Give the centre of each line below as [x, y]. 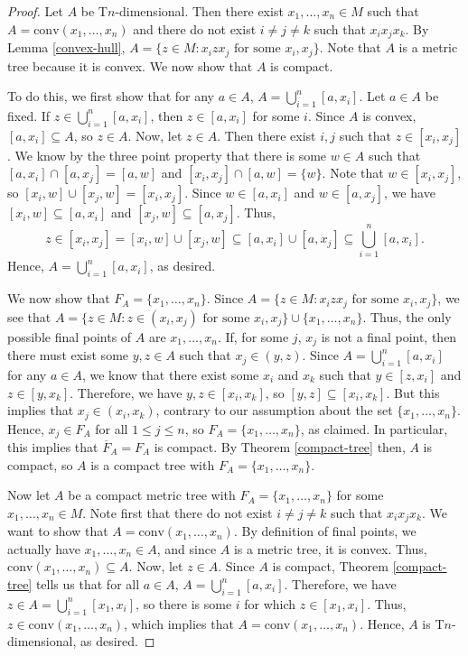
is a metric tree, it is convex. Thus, [330, 548]
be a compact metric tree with [152, 495]
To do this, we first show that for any [111, 96]
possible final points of [70, 336]
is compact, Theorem [330, 566]
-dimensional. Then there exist [199, 11]
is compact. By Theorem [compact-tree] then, [280, 447]
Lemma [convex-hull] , [66, 47]
